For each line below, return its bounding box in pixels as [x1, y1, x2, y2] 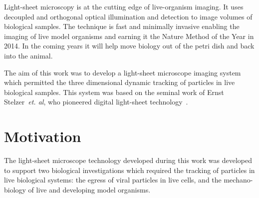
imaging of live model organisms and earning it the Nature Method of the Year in [4, 30, 254, 41]
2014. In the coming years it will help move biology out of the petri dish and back [4, 40, 255, 51]
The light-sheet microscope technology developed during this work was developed [4, 155, 253, 165]
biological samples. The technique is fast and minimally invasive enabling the [4, 21, 240, 31]
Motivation [4, 126, 81, 146]
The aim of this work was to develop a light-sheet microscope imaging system [4, 67, 241, 77]
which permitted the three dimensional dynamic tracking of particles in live [4, 77, 235, 87]
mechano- [224, 174, 253, 185]
